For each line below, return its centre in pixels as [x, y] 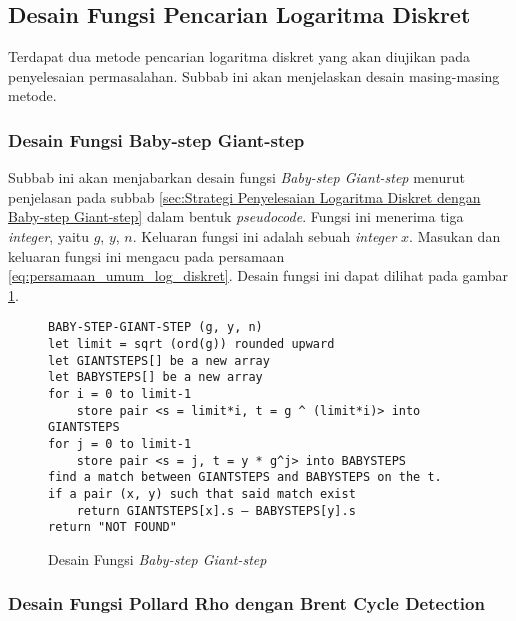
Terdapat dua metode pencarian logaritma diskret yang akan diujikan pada [239, 56]
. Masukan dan [455, 235]
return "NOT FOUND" [112, 527]
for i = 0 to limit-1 [120, 393]
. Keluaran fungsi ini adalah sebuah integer [264, 235]
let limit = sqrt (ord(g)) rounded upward [191, 344]
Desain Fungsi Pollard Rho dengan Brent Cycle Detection [246, 603]
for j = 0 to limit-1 [120, 443]
